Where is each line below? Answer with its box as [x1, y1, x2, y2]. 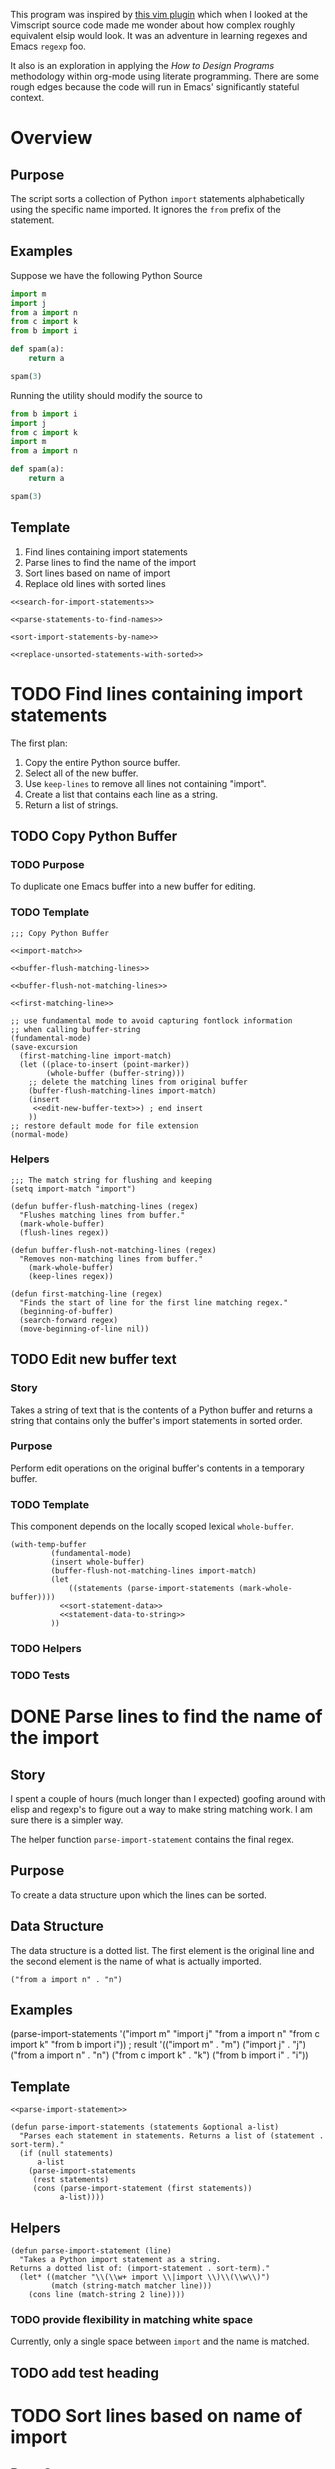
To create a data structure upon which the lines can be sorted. [10, 1889, 267, 1901]
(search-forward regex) [19, 1315, 118, 1325]
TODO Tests [10, 1668, 70, 1682]
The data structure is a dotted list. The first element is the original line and [10, 1944, 315, 1956]
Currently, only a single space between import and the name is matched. [10, 2335, 310, 2348]
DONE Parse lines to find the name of [10, 1705, 323, 1728]
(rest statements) [32, 2175, 110, 2185]
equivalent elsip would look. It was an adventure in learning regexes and [10, 30, 308, 41]
